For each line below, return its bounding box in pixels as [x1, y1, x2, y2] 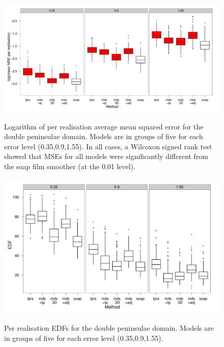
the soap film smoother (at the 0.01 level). [4, 161, 136, 171]
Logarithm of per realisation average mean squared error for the [4, 121, 204, 131]
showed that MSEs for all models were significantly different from [4, 151, 208, 162]
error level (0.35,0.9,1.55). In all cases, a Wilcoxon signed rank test [4, 141, 212, 151]
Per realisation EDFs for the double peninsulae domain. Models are [4, 323, 214, 333]
